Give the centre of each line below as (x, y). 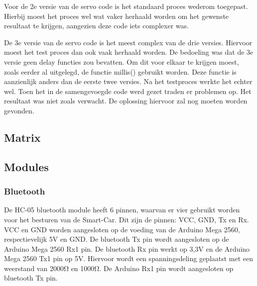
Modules (26, 166)
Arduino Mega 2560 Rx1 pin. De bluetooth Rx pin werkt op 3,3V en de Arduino (127, 248)
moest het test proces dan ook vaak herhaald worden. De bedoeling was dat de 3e (129, 52)
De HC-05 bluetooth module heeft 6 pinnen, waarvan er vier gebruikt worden (122, 210)
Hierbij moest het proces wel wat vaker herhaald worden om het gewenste (117, 16)
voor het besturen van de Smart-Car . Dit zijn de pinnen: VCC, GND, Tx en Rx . (127, 219)
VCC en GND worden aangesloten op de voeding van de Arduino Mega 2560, (122, 229)
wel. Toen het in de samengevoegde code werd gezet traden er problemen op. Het (128, 91)
